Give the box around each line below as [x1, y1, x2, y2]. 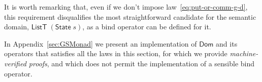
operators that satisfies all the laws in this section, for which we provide [4, 48, 227, 59]
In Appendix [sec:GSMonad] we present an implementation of [4, 38, 197, 49]
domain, [4, 21, 29, 32]
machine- [230, 48, 258, 59]
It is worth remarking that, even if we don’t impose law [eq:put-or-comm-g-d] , [4, 2, 248, 12]
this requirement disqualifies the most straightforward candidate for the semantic [4, 11, 256, 22]
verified [4, 58, 26, 68]
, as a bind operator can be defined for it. [82, 21, 211, 32]
